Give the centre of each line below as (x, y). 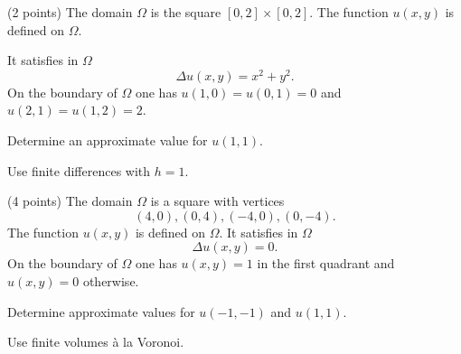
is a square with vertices (217, 201)
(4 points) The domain (70, 201)
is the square (186, 12)
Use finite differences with (79, 170)
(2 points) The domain (70, 12)
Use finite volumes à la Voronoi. (96, 342)
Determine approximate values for (101, 311)
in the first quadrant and (326, 263)
